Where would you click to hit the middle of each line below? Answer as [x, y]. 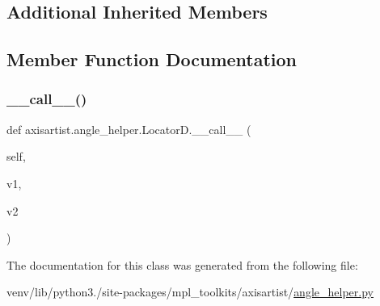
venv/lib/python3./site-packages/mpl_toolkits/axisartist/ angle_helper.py [190, 292]
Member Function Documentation [152, 59]
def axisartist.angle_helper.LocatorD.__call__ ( [129, 129]
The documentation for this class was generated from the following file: [182, 264]
